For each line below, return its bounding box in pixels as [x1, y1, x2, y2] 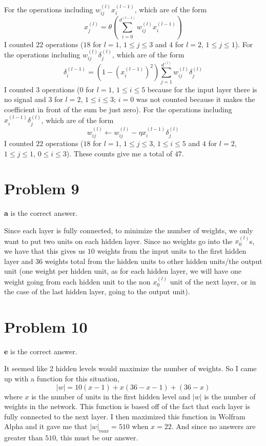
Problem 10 [4, 316, 88, 337]
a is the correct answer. [4, 208, 78, 218]
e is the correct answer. [4, 346, 77, 356]
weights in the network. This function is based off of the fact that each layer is [4, 401, 250, 412]
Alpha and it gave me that [4, 421, 88, 432]
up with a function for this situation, [4, 373, 120, 384]
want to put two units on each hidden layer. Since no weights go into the [4, 235, 233, 246]
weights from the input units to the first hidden [97, 245, 247, 256]
